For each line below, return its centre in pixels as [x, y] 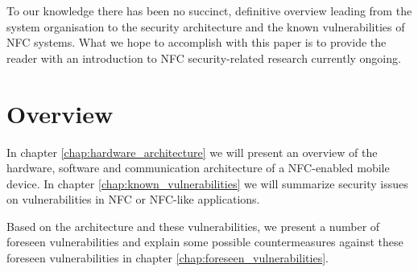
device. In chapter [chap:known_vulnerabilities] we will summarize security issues [207, 183]
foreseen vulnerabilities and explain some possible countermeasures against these [205, 242]
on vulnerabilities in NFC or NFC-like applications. [133, 199]
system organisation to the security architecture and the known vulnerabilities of [206, 26]
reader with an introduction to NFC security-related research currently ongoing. [204, 58]
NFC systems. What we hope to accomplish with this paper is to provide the [197, 42]
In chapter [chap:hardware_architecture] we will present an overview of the [192, 152]
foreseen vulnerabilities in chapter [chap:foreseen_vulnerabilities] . [168, 258]
